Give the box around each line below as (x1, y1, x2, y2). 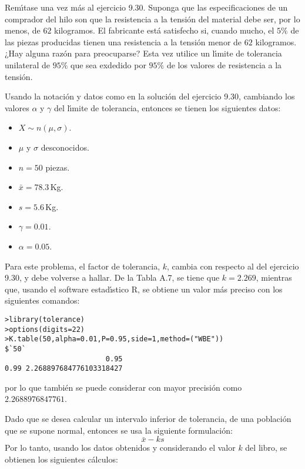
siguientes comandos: (5, 294, 80, 307)
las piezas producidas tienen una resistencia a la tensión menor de (5, 35, 242, 48)
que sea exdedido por (71, 58, 146, 71)
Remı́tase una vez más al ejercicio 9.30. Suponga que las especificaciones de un (5, 1, 288, 13)
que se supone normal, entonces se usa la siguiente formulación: (5, 424, 233, 436)
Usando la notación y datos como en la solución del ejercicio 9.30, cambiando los (5, 90, 295, 102)
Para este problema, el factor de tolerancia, (5, 260, 160, 272)
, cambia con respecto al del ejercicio (167, 260, 299, 272)
